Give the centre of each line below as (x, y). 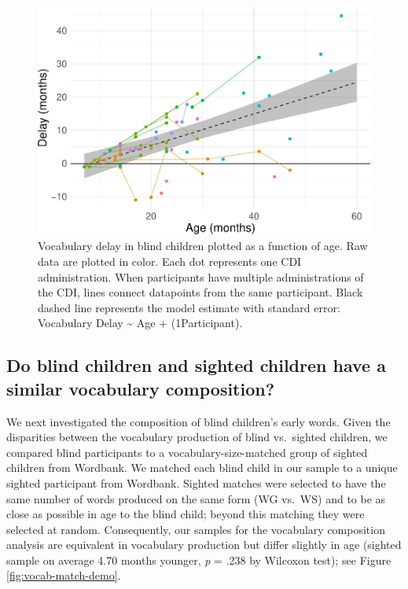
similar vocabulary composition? (141, 388)
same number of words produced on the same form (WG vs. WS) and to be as (196, 498)
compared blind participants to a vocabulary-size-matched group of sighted (187, 452)
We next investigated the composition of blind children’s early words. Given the (198, 421)
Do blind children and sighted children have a (196, 365)
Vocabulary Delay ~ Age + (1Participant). (140, 323)
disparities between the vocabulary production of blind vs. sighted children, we (197, 437)
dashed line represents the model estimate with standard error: (189, 307)
